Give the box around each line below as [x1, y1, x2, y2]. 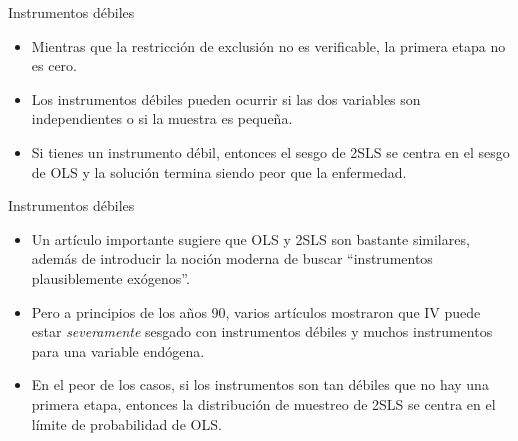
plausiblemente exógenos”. [31, 267, 190, 288]
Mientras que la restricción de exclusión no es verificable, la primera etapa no [31, 35, 506, 56]
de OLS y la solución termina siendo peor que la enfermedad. [31, 161, 407, 182]
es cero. [31, 55, 78, 76]
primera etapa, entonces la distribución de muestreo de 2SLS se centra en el [31, 393, 496, 414]
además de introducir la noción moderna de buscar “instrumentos [31, 248, 433, 269]
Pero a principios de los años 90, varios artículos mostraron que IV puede [31, 301, 481, 322]
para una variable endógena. [31, 340, 205, 361]
